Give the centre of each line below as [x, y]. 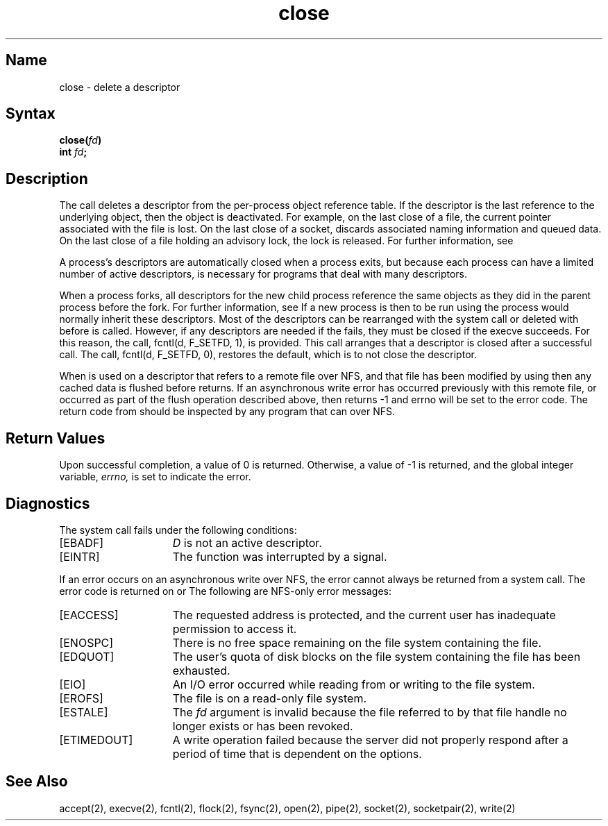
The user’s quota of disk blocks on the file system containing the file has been [377, 656]
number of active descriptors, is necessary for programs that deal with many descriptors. [263, 274]
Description [47, 178]
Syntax [31, 114]
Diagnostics [48, 503]
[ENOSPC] [86, 642]
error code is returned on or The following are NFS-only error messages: [226, 591]
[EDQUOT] [87, 656]
